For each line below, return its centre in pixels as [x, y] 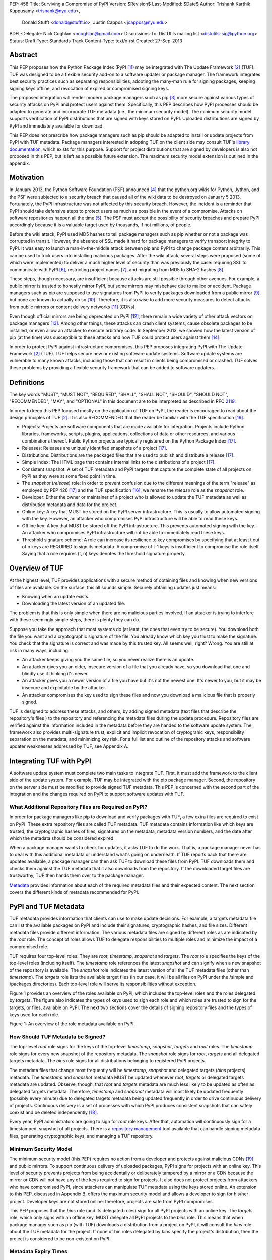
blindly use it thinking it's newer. [55, 673]
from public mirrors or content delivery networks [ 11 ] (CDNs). [73, 307]
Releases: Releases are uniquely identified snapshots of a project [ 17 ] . [94, 448]
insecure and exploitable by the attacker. [64, 687]
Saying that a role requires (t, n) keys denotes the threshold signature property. [104, 554]
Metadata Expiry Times [38, 1251]
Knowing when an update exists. [56, 597]
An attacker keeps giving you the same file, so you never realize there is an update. [108, 660]
